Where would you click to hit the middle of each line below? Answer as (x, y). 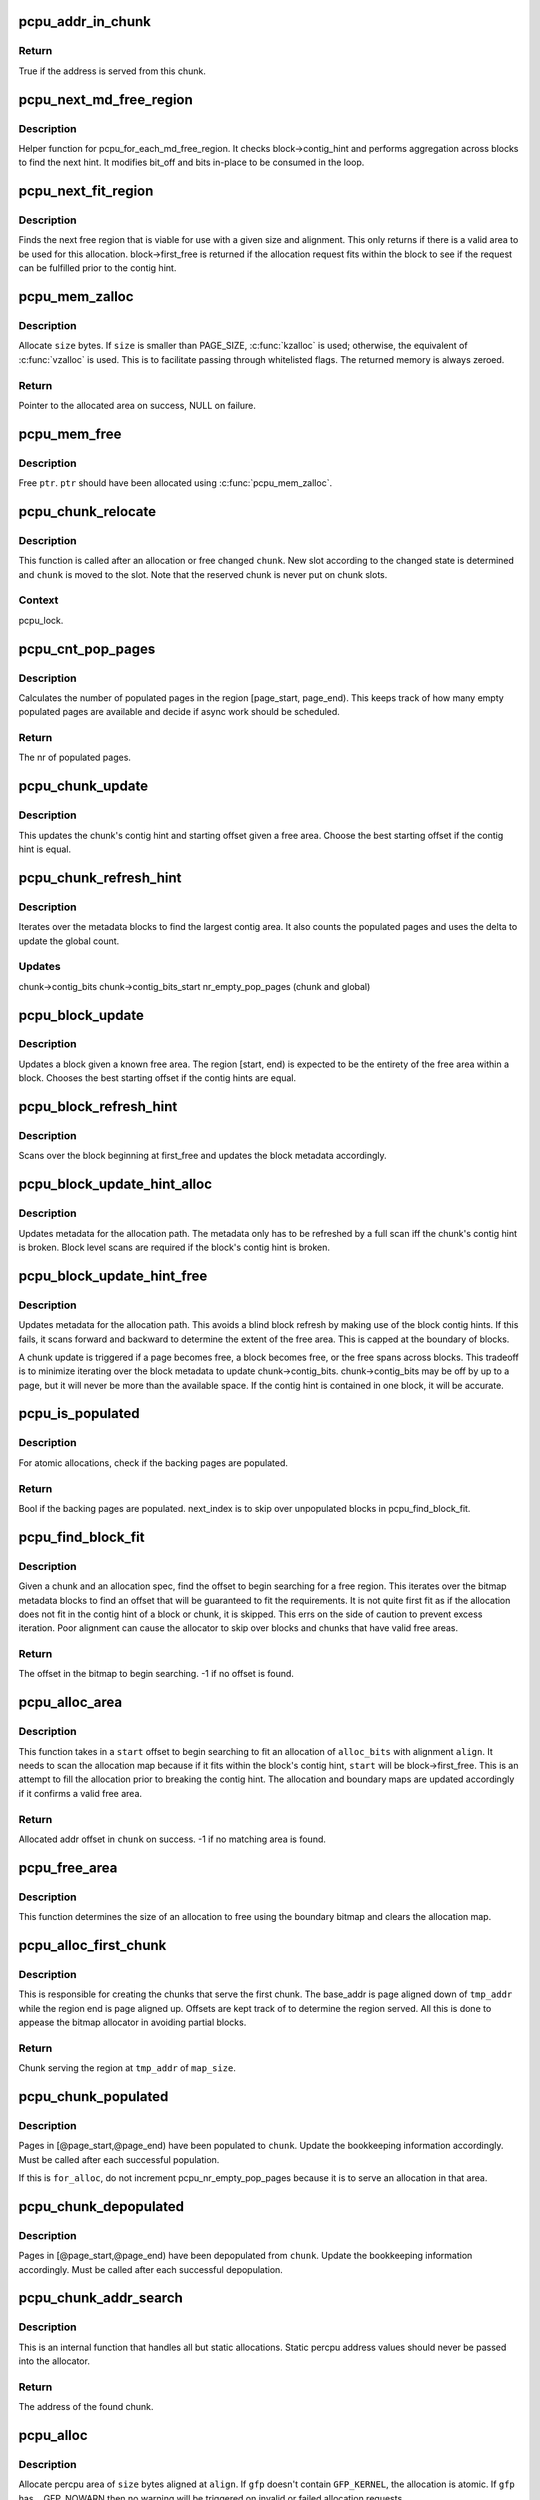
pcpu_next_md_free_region (106, 99)
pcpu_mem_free (70, 433)
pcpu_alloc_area (70, 1702)
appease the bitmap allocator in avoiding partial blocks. (132, 2022)
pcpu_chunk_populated (93, 2096)
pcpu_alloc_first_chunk (92, 1945)
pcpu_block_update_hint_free (113, 1275)
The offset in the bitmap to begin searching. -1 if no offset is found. (156, 1674)
